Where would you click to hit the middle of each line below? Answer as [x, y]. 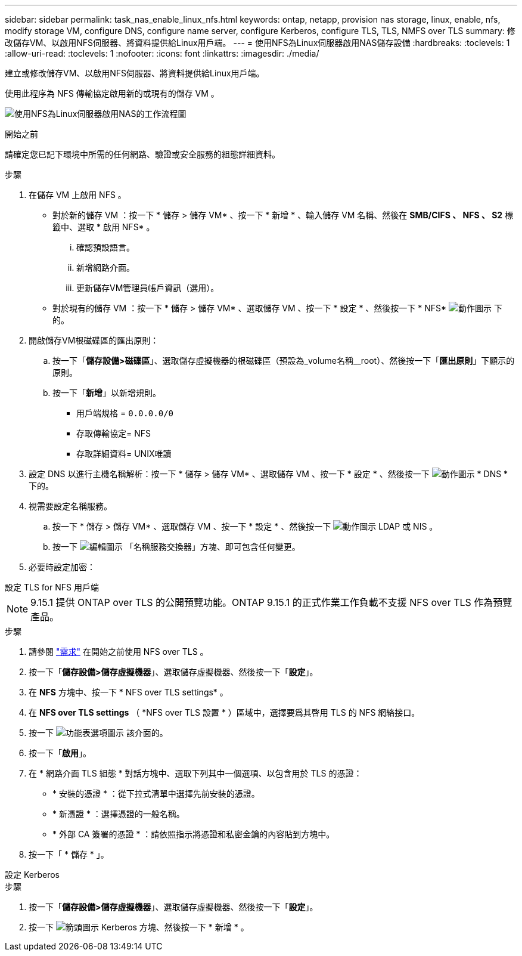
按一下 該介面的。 [98, 733]
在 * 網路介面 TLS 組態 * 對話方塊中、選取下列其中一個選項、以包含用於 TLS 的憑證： [195, 773]
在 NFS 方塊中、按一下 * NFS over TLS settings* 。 [128, 692]
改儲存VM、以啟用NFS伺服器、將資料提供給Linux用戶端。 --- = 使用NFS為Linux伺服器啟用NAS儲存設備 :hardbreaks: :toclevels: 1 [257, 43]
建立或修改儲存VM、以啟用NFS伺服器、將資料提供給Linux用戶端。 [135, 73]
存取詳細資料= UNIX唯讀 [124, 454]
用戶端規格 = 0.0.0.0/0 [125, 413]
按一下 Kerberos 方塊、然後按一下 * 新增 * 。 [139, 927]
